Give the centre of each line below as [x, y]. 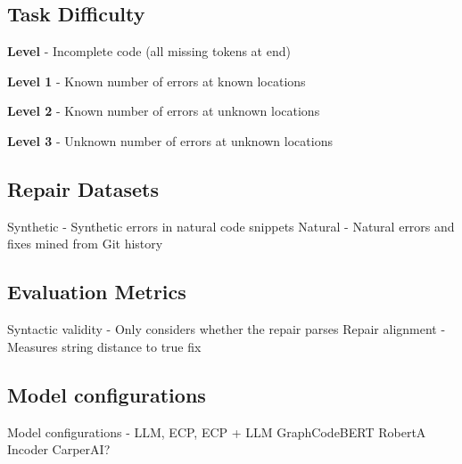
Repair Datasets [83, 188]
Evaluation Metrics [97, 292]
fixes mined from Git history [85, 244]
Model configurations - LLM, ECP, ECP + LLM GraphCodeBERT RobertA [217, 431]
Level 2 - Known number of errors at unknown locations [164, 111]
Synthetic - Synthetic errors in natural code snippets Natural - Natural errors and [231, 226]
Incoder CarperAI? [59, 449]
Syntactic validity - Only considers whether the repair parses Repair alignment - [227, 329]
